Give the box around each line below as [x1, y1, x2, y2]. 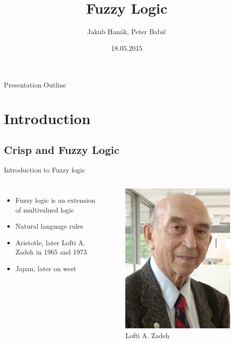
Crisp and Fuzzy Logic [4, 142, 119, 157]
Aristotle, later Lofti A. [15, 237, 85, 247]
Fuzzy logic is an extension [15, 195, 96, 205]
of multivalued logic [15, 204, 74, 214]
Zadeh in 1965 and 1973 [15, 247, 87, 257]
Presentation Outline [4, 80, 66, 90]
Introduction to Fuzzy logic [4, 165, 85, 175]
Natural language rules [15, 221, 83, 231]
